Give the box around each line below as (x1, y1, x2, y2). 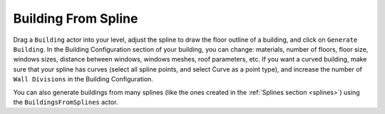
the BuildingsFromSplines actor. (13, 98, 118, 106)
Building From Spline (13, 11, 138, 26)
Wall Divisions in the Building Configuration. (13, 75, 153, 84)
